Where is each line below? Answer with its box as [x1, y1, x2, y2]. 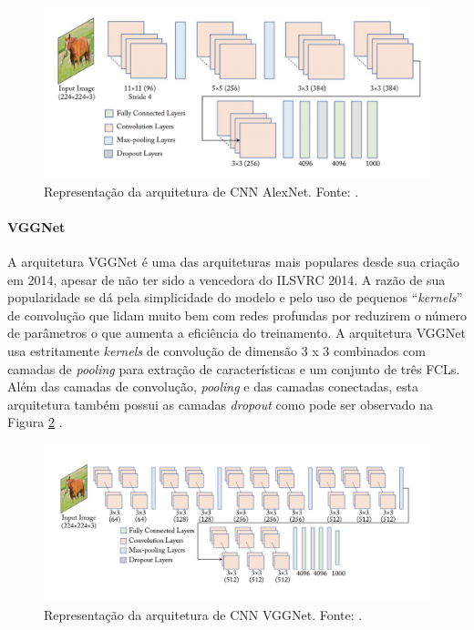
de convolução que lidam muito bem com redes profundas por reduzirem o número [7, 305, 467, 324]
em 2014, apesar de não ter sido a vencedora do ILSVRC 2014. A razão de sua [7, 269, 446, 289]
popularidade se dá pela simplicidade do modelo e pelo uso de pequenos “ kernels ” [7, 288, 463, 307]
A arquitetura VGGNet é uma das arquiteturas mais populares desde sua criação [7, 251, 459, 270]
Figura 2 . [7, 412, 63, 432]
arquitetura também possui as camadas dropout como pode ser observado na [7, 394, 434, 413]
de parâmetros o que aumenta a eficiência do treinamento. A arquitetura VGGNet [7, 323, 466, 342]
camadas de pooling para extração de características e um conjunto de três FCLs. [7, 359, 460, 378]
